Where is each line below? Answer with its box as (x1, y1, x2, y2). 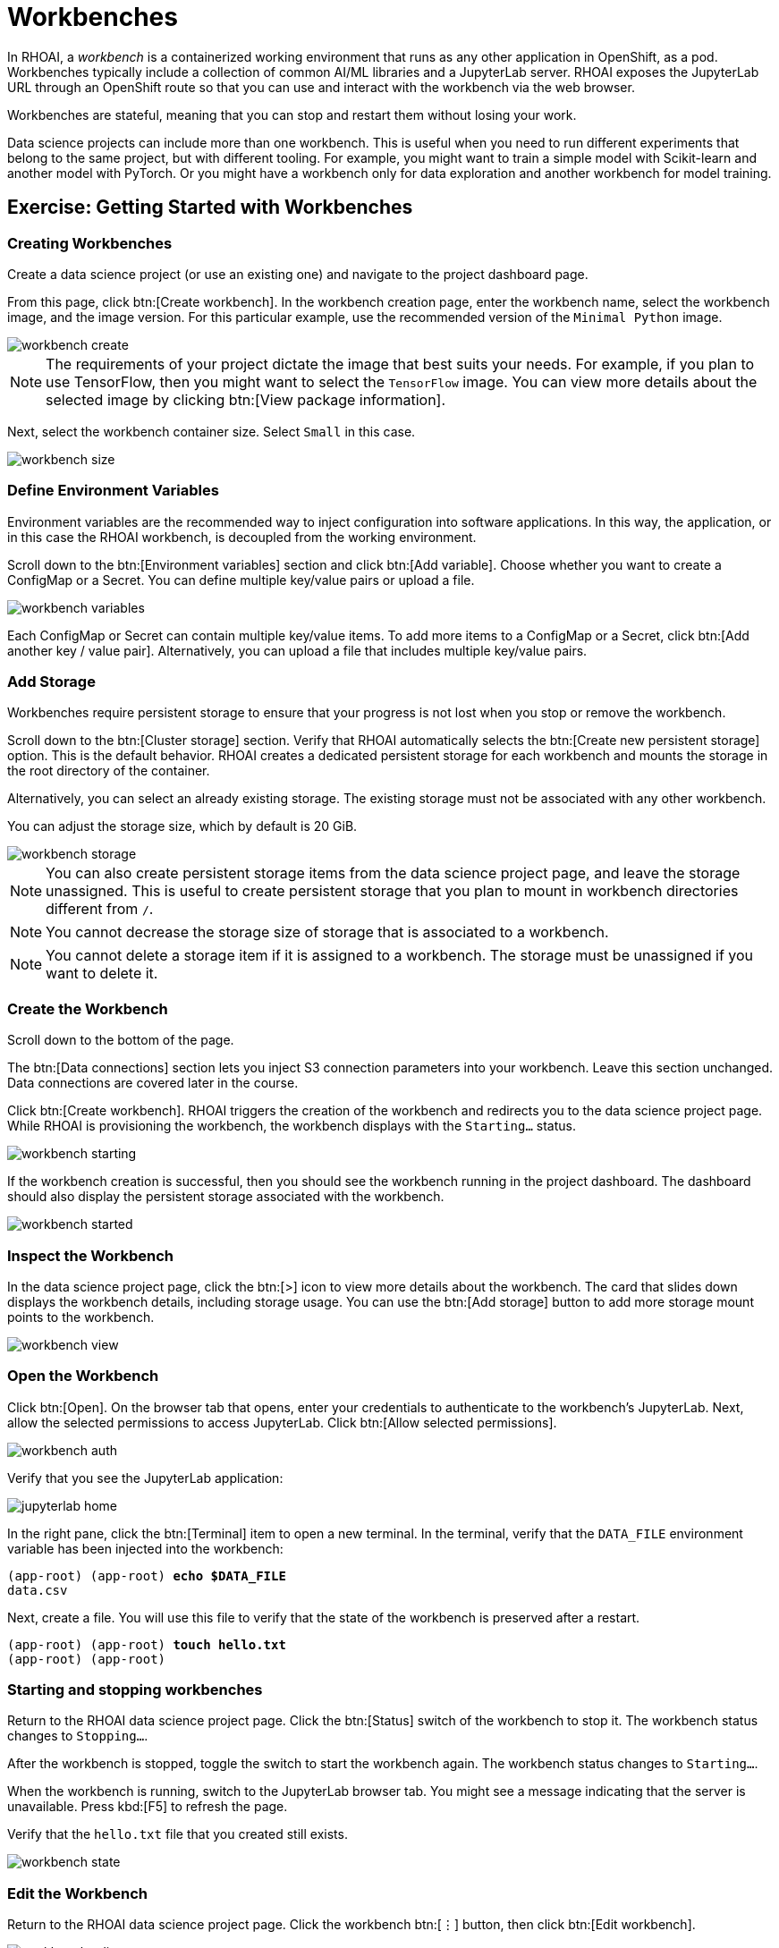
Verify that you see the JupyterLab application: (7, 1469, 284, 1486)
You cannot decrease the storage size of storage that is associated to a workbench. (46, 923, 609, 942)
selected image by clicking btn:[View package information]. (46, 390, 446, 409)
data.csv (7, 1582, 68, 1597)
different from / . (46, 900, 154, 919)
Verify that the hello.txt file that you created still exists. (7, 1826, 348, 1842)
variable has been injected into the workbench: (7, 1540, 284, 1556)
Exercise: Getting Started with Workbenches (7, 196, 413, 219)
